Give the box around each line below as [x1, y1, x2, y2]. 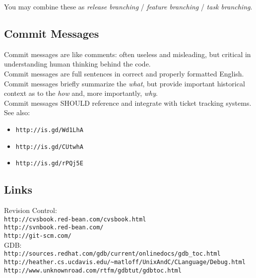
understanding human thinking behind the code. [4, 59, 151, 69]
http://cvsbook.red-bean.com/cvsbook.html [4, 215, 146, 223]
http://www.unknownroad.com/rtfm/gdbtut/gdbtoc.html [4, 267, 182, 274]
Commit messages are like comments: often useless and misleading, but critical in [4, 49, 251, 59]
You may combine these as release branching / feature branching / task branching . [4, 1, 253, 11]
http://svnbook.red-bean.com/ [4, 224, 104, 231]
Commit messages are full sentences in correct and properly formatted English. [4, 68, 244, 78]
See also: [4, 107, 30, 118]
